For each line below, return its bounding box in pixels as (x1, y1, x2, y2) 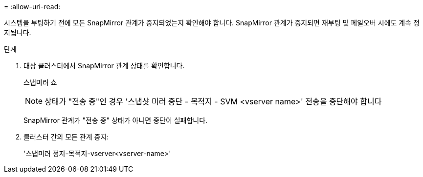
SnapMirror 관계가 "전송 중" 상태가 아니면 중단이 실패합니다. (23, 116, 208, 124)
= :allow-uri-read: (4, 2, 61, 11)
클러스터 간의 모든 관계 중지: (23, 133, 109, 141)
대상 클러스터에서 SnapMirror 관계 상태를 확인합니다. (23, 61, 185, 70)
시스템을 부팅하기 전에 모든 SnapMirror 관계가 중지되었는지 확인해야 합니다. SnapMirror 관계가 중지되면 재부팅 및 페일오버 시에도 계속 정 (4, 19, 420, 27)
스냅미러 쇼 (23, 78, 57, 86)
